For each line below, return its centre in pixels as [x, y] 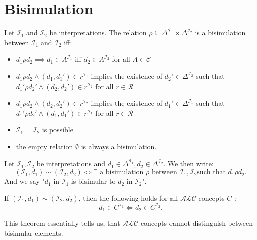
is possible [58, 130]
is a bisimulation [220, 32]
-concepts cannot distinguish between [196, 223]
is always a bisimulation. [119, 146]
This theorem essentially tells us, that [62, 223]
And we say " [24, 181]
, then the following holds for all [128, 197]
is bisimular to [93, 181]
